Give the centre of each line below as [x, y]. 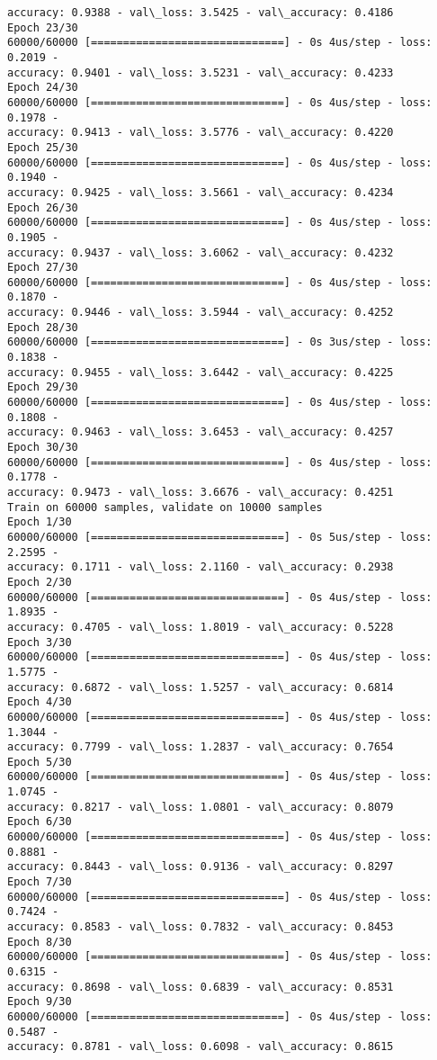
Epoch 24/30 [43, 88]
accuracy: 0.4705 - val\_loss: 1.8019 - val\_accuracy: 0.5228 [201, 627]
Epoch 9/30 [40, 1002]
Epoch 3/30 [40, 642]
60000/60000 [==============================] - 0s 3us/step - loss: [220, 342]
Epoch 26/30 [43, 207]
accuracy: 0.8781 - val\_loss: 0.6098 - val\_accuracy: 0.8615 [201, 1047]
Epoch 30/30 [43, 448]
